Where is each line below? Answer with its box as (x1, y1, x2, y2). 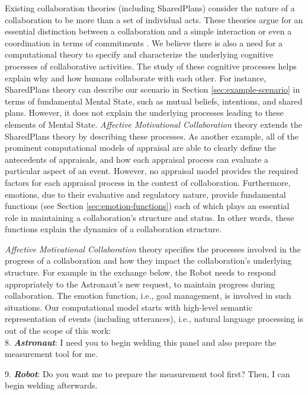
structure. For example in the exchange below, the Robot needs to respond (5, 266, 276, 279)
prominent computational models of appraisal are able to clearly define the (5, 141, 276, 154)
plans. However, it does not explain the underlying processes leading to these (5, 106, 284, 119)
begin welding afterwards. (5, 379, 98, 391)
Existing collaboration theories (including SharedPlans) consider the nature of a (5, 2, 295, 14)
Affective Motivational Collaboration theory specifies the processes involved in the (5, 242, 301, 255)
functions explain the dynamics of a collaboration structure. (5, 223, 222, 235)
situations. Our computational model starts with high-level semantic (5, 301, 253, 313)
